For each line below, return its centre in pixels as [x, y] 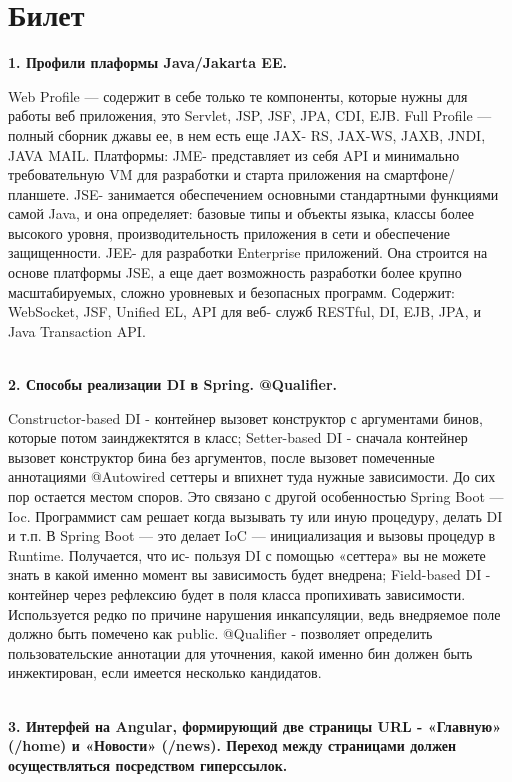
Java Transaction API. [77, 330]
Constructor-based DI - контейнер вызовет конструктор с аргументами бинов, [245, 417]
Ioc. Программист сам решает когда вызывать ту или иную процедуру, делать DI [255, 515]
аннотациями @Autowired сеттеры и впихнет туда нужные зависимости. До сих [252, 476]
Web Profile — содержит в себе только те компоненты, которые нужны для [238, 95]
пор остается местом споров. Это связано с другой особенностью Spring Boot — [256, 496]
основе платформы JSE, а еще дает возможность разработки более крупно [235, 272]
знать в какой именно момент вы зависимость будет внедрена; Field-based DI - [249, 574]
